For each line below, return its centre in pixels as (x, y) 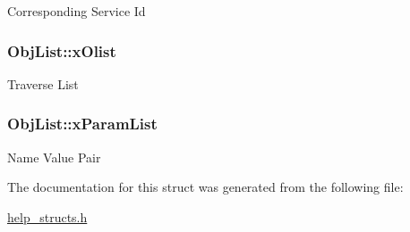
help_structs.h (47, 216)
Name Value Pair (54, 157)
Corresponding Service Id (77, 11)
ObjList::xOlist (62, 50)
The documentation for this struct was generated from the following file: (205, 187)
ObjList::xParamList (82, 124)
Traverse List (43, 83)
